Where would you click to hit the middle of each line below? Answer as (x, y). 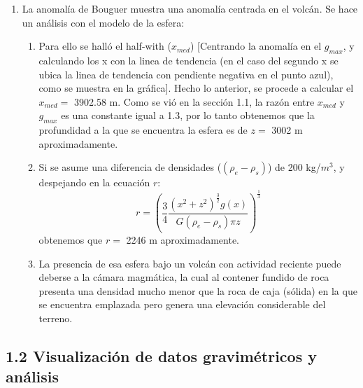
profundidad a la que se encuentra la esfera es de (143, 130)
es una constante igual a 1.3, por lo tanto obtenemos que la (188, 115)
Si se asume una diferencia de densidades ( (130, 167)
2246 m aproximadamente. (183, 239)
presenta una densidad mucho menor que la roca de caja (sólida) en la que (198, 290)
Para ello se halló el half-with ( (105, 46)
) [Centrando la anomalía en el (256, 46)
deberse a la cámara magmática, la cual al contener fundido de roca (184, 277)
